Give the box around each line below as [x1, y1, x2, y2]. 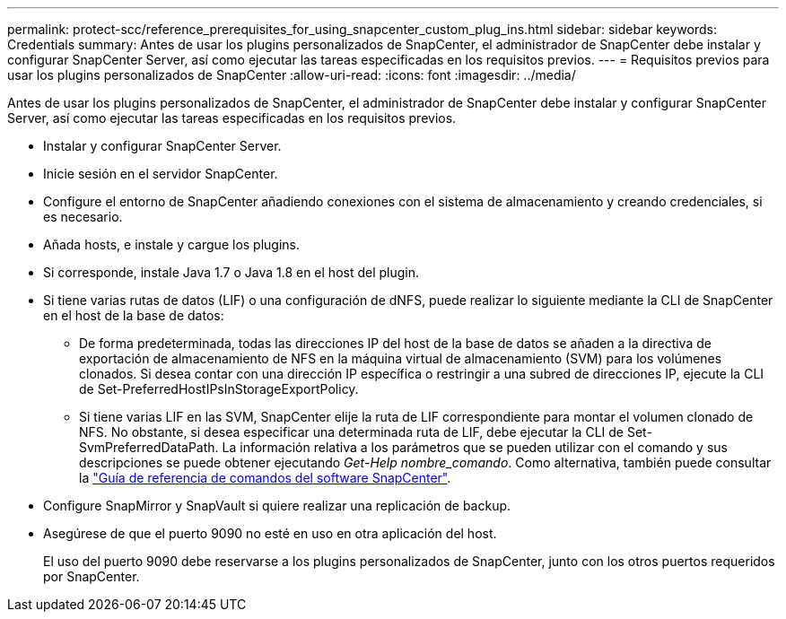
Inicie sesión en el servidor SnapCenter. [43, 166, 278, 181]
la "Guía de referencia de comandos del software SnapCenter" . [79, 470, 451, 485]
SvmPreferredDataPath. [79, 440, 219, 455]
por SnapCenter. [43, 569, 140, 584]
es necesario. [43, 209, 123, 224]
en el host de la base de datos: [43, 308, 224, 323]
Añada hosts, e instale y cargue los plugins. [43, 237, 301, 252]
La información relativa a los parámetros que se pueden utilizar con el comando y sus [222, 440, 728, 455]
